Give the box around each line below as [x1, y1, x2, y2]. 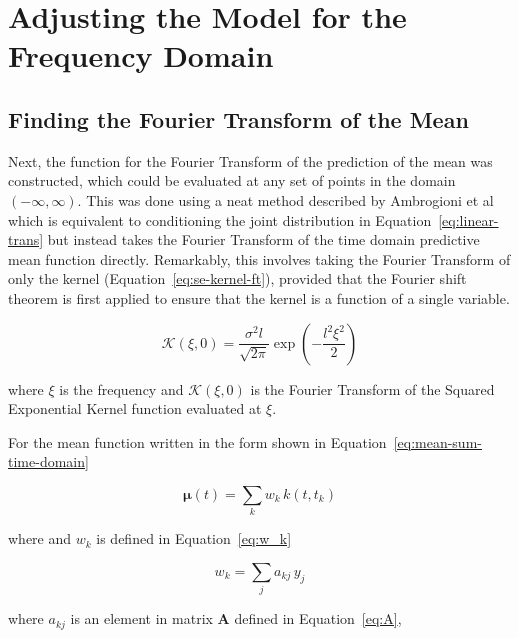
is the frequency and [59, 378, 184, 399]
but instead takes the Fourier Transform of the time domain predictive [47, 229, 480, 250]
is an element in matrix [70, 608, 213, 629]
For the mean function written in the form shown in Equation [8, 431, 387, 452]
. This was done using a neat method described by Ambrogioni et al [77, 189, 494, 210]
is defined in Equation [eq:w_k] [96, 528, 292, 549]
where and [8, 528, 72, 549]
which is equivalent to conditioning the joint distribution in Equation [8, 209, 432, 230]
